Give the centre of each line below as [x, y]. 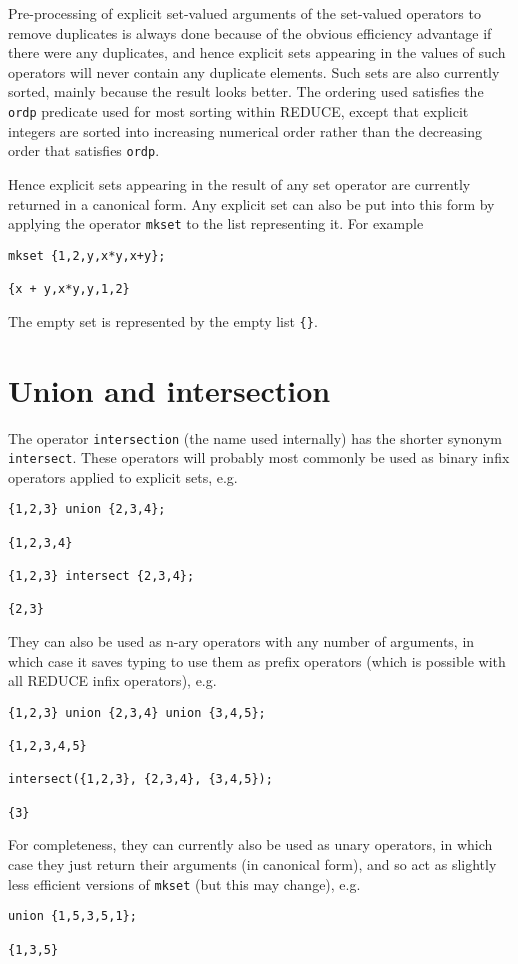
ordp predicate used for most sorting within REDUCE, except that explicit [238, 111]
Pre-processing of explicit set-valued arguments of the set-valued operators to [244, 13]
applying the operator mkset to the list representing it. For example [216, 223]
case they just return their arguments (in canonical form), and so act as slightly [252, 864]
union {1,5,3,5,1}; [72, 916]
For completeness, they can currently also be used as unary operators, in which [250, 844]
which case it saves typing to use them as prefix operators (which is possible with [257, 660]
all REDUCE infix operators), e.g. [112, 680]
